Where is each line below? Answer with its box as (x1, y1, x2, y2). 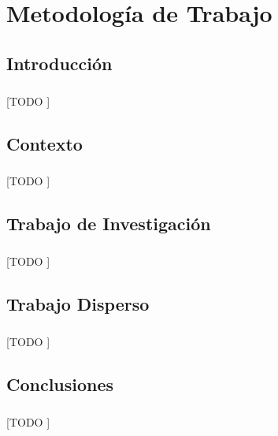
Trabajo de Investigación (6, 211, 211, 236)
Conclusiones (6, 371, 114, 396)
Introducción (6, 50, 113, 75)
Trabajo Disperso (6, 292, 150, 316)
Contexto (6, 131, 83, 155)
